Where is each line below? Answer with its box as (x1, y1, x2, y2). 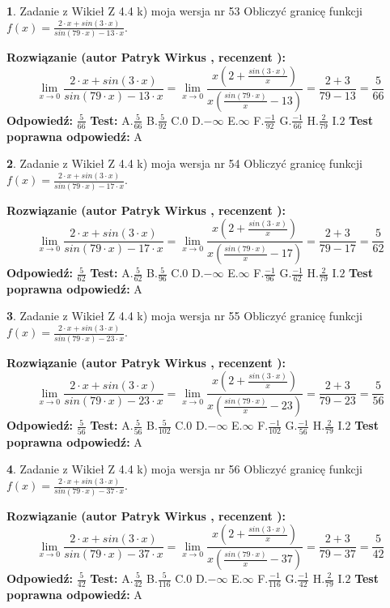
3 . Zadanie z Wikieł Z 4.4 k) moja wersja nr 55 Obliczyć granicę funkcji (6, 307, 362, 324)
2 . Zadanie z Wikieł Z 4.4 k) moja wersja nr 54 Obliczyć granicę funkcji (6, 155, 362, 172)
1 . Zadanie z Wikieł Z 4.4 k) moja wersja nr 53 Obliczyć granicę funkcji (6, 2, 362, 19)
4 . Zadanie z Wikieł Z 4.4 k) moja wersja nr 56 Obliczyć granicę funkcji (6, 460, 362, 477)
